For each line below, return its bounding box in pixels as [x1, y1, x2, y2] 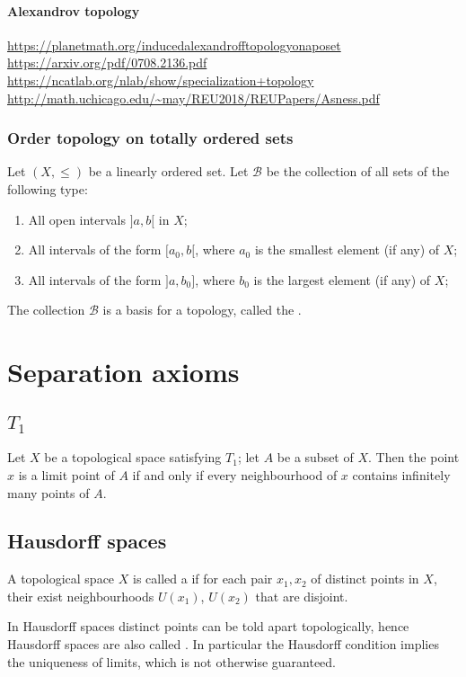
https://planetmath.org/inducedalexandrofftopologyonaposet [7, 35, 341, 54]
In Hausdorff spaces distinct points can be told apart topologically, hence [7, 617, 409, 636]
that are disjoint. [255, 586, 348, 605]
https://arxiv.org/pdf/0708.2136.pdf [7, 53, 207, 72]
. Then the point [368, 448, 460, 467]
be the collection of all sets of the [266, 162, 450, 181]
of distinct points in [311, 569, 419, 588]
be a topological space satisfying [44, 448, 222, 467]
